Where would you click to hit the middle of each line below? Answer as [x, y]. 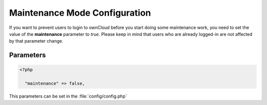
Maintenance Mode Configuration [80, 13]
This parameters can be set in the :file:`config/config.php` [68, 96]
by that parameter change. [36, 41]
